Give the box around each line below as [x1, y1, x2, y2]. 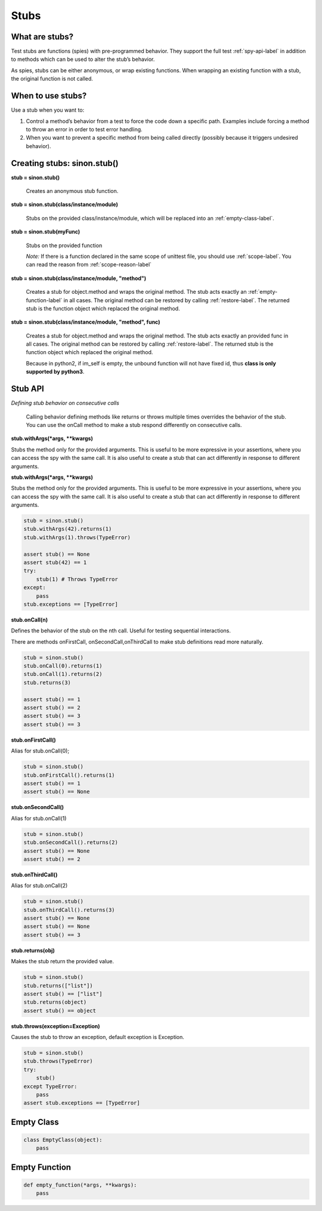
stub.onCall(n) [11, 616, 48, 623]
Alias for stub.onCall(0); [11, 747, 70, 755]
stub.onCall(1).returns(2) [23, 671, 103, 678]
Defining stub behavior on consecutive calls [11, 399, 119, 407]
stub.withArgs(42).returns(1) [23, 525, 112, 533]
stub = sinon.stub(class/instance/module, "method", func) [11, 318, 160, 325]
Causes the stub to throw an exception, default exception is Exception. [11, 1034, 185, 1041]
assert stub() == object [23, 1007, 97, 1014]
